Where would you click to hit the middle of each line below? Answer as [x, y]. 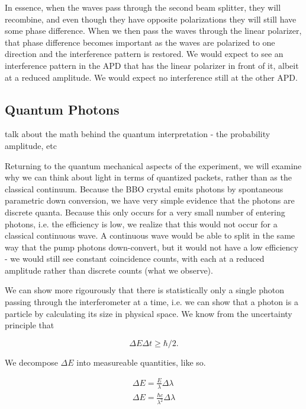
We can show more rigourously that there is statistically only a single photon [144, 290]
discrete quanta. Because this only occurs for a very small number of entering [145, 212]
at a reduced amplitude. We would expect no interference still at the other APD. [151, 77]
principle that [30, 325]
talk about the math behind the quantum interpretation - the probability [138, 134]
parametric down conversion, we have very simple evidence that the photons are [150, 200]
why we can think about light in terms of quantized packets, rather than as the [148, 177]
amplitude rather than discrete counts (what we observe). [109, 270]
